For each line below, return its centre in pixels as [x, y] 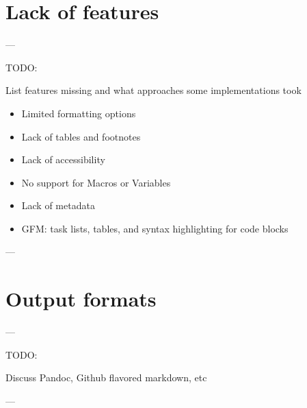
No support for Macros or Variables [96, 182]
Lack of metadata [58, 205]
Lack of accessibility [63, 159]
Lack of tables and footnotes [81, 136]
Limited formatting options [79, 113]
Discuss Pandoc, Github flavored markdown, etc [106, 377]
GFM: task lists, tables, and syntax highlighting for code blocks [155, 228]
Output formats [81, 299]
